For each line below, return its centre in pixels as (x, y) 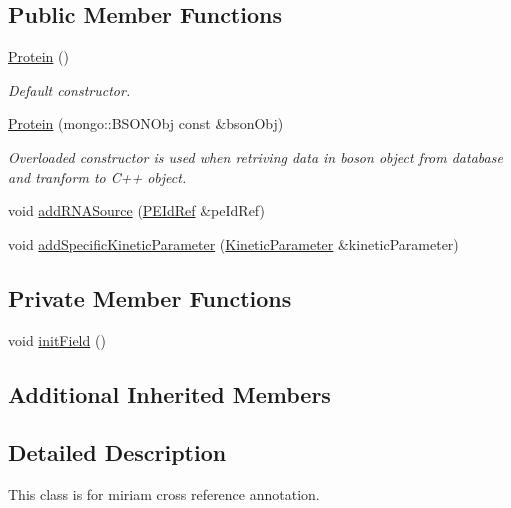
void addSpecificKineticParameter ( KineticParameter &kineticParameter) (233, 243)
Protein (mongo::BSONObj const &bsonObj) (146, 123)
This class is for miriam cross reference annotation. (164, 494)
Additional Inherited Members (169, 393)
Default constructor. (69, 89)
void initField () (57, 339)
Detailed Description (117, 452)
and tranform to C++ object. (97, 176)
